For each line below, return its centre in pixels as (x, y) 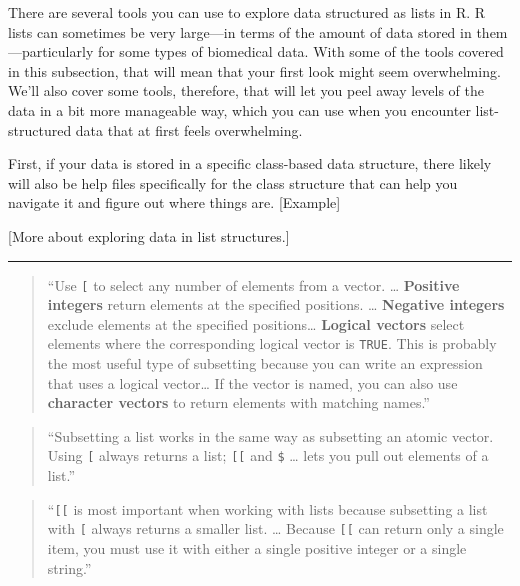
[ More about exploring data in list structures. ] (149, 235)
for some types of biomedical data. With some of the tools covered (300, 51)
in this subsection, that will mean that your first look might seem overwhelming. (254, 70)
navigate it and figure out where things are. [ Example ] (174, 202)
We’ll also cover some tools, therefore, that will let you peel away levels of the (246, 90)
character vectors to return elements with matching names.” (238, 402)
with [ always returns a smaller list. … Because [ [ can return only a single (275, 528)
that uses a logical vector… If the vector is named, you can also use (252, 382)
